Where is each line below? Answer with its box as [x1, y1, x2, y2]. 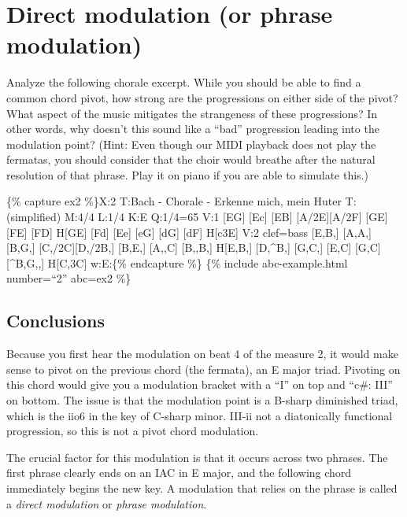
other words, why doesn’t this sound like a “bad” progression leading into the [6, 120, 379, 137]
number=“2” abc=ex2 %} [6, 270, 131, 286]
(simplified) [6, 209, 61, 225]
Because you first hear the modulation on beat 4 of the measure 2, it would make [6, 345, 398, 362]
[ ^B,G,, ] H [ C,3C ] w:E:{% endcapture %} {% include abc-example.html [6, 254, 348, 271]
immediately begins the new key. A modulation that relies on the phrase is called [6, 479, 398, 496]
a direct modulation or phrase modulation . [6, 495, 207, 511]
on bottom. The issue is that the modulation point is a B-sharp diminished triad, [6, 392, 398, 408]
